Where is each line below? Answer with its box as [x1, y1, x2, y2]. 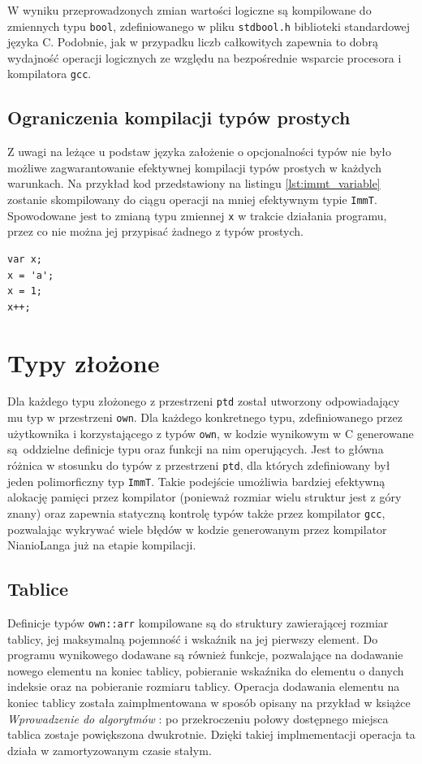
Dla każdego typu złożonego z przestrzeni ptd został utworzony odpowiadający [7, 393, 400, 410]
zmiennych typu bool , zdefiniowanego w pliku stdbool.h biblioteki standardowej [7, 17, 411, 34]
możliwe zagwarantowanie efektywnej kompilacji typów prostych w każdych [7, 158, 381, 176]
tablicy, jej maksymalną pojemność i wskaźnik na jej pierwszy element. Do [7, 630, 378, 647]
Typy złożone [7, 345, 160, 379]
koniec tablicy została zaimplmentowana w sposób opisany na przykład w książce [7, 694, 411, 711]
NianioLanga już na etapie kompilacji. [7, 536, 196, 553]
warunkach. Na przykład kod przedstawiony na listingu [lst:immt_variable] [7, 175, 381, 192]
